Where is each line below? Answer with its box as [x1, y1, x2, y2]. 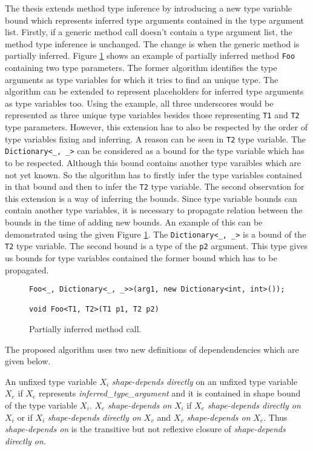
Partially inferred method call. [29, 322, 142, 335]
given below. [5, 355, 51, 367]
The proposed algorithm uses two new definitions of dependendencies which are [5, 342, 299, 355]
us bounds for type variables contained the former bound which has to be [5, 251, 277, 264]
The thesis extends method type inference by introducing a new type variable [5, 2, 292, 14]
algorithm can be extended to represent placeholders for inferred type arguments [5, 85, 304, 98]
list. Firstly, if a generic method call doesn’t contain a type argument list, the [5, 25, 292, 38]
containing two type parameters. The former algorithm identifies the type [5, 61, 277, 74]
